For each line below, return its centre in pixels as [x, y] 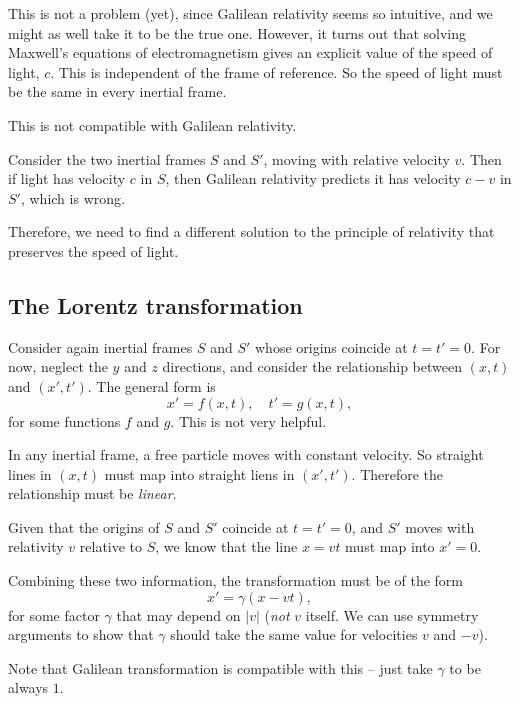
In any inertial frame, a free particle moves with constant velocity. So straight [246, 454]
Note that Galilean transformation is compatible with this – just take [220, 667]
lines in [30, 473]
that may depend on [178, 614]
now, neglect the [58, 366]
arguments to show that [81, 634]
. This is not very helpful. [248, 420]
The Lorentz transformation [155, 304]
